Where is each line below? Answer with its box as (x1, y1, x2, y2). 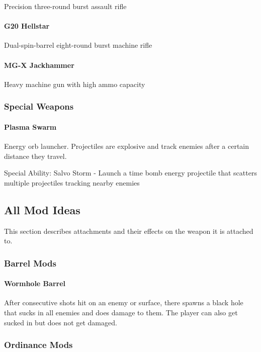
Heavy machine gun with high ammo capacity (4, 78, 145, 89)
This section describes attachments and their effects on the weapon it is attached (4, 225, 253, 236)
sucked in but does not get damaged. (4, 317, 117, 327)
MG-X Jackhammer (4, 59, 74, 70)
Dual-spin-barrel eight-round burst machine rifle (4, 40, 152, 50)
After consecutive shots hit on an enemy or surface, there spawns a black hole (4, 297, 243, 308)
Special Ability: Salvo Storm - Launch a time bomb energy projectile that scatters (4, 167, 257, 178)
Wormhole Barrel (4, 278, 65, 289)
